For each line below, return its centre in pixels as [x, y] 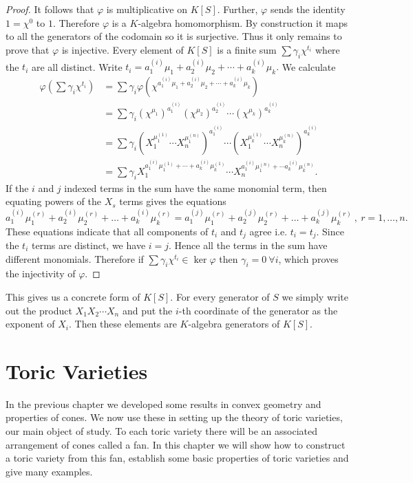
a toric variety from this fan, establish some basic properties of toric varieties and [177, 458]
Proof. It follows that [50, 9]
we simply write [315, 296]
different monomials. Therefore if [75, 258]
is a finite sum [247, 49]
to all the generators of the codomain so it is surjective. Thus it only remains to [174, 36]
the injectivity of [41, 273]
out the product [39, 310]
